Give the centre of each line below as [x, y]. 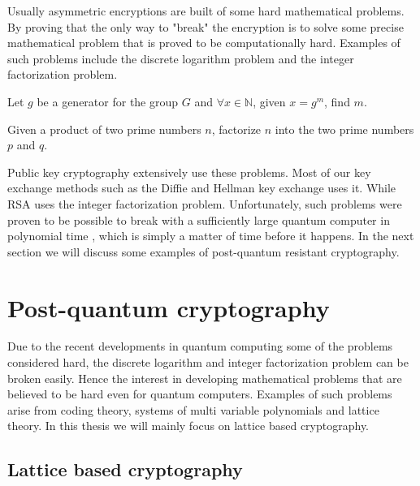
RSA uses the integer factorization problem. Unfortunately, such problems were [205, 203]
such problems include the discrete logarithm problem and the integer [181, 58]
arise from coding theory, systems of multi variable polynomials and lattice [193, 409]
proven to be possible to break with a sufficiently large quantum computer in [199, 219]
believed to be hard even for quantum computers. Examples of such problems [200, 394]
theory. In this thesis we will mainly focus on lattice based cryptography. [188, 426]
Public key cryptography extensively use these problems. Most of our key [189, 172]
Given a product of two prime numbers [104, 129]
